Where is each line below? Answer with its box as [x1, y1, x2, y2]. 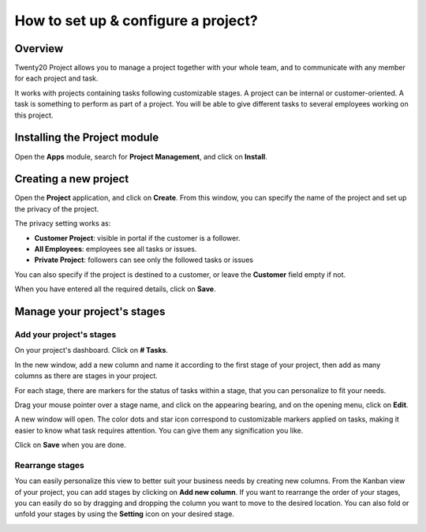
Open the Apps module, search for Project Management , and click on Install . [14, 152, 267, 161]
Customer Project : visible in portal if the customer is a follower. [34, 233, 241, 242]
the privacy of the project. [14, 204, 99, 213]
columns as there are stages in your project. [14, 371, 158, 380]
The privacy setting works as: [14, 219, 111, 228]
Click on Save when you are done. [14, 440, 126, 450]
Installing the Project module [14, 131, 159, 144]
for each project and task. [14, 73, 99, 83]
